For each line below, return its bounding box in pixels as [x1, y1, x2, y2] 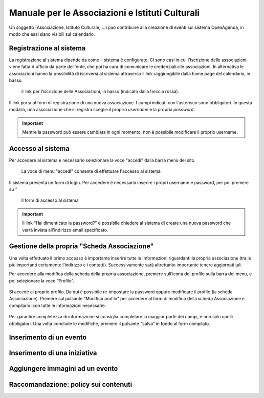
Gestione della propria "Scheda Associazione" [9, 242, 154, 251]
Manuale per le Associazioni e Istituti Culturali [9, 7, 200, 18]
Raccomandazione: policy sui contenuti [9, 380, 132, 389]
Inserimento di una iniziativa [9, 349, 97, 357]
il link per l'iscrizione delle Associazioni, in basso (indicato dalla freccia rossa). [21, 89, 179, 94]
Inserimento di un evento [9, 333, 87, 342]
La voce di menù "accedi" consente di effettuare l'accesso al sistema [21, 168, 161, 174]
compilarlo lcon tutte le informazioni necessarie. [9, 303, 106, 308]
